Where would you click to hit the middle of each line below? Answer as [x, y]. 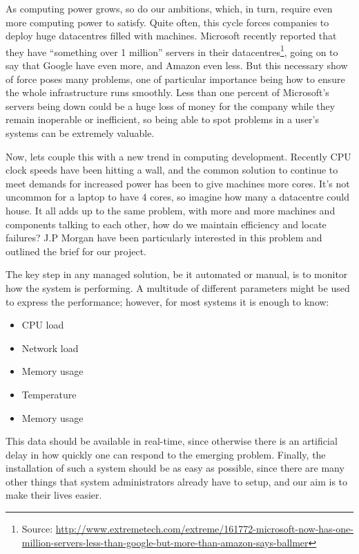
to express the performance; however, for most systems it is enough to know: [167, 301]
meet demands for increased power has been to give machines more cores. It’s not [178, 183]
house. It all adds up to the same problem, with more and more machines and [171, 210]
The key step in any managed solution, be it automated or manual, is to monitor [177, 274]
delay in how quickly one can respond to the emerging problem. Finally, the [166, 454]
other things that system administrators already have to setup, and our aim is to [177, 481]
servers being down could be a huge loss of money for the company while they [171, 105]
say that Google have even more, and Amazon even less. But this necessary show [177, 65]
